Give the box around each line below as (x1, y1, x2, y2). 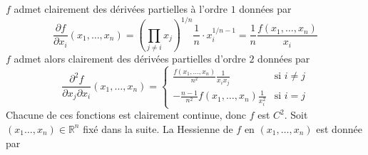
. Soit (284, 107, 308, 122)
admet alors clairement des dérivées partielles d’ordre (14, 50, 246, 65)
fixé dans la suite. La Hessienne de (83, 121, 233, 136)
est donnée (316, 121, 362, 136)
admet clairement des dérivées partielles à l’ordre (14, 1, 228, 16)
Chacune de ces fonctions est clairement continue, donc (6, 107, 247, 122)
